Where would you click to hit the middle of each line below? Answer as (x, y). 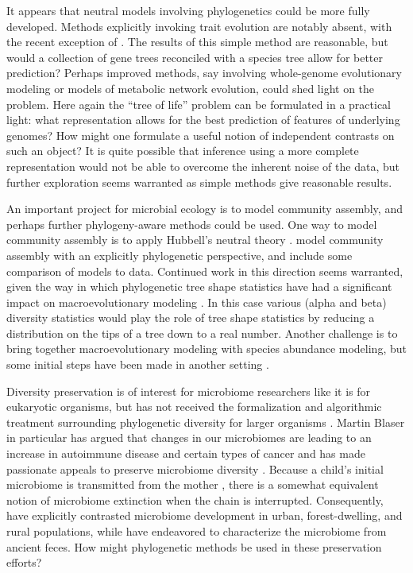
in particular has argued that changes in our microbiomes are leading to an (189, 437)
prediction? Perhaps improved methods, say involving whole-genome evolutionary (204, 73)
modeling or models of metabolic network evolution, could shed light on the (191, 88)
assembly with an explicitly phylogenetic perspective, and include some (179, 255)
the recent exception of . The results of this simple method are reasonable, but (197, 42)
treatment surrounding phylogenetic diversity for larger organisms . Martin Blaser (206, 422)
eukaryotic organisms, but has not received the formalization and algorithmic (194, 407)
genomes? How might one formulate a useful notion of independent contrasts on (201, 135)
